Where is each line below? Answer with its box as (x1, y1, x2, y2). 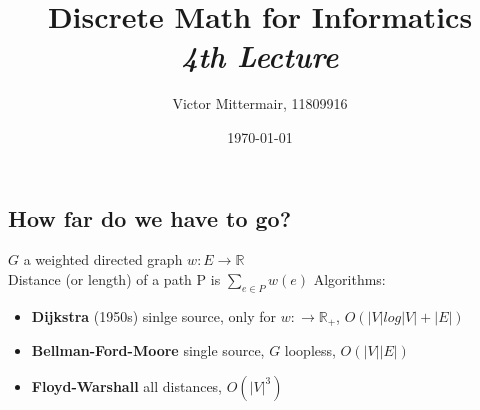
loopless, (284, 340, 336, 361)
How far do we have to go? (8, 202, 292, 233)
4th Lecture (181, 35, 339, 77)
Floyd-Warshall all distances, (31, 375, 223, 396)
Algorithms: (313, 268, 386, 289)
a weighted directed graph (23, 249, 183, 270)
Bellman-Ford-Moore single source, (31, 340, 265, 361)
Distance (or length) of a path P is (8, 268, 221, 289)
